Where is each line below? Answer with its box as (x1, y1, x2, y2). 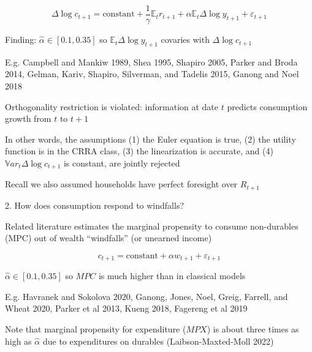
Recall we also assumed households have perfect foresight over (5, 178, 238, 190)
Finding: (5, 33, 37, 46)
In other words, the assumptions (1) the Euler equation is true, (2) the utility (5, 132, 296, 145)
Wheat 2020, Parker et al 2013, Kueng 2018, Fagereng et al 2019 (5, 302, 248, 315)
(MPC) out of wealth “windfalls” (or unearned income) (5, 231, 212, 244)
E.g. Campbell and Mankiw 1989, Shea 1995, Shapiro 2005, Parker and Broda (5, 55, 298, 68)
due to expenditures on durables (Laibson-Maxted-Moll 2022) (42, 334, 274, 347)
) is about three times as (207, 322, 299, 335)
